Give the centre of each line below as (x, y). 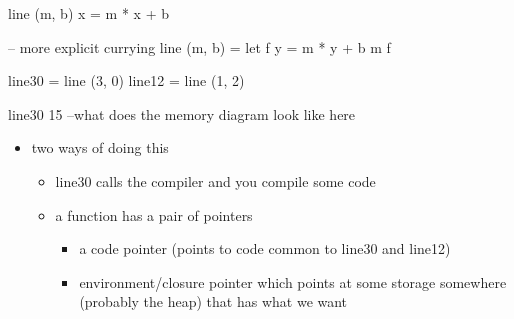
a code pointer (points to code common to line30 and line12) (265, 248)
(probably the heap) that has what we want (213, 301)
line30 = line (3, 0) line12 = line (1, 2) (126, 80)
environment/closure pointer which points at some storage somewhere (293, 281)
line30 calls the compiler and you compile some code (215, 180)
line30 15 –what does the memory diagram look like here (182, 113)
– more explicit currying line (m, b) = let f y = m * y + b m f (199, 46)
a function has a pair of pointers (154, 214)
